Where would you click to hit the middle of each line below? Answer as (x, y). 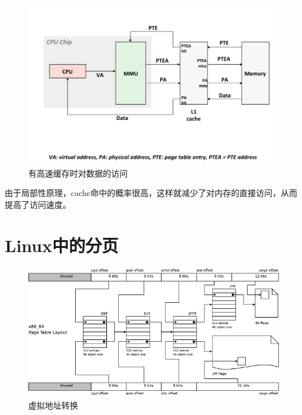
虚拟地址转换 (53, 405)
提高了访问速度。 (38, 204)
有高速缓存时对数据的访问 (78, 173)
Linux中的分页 (62, 245)
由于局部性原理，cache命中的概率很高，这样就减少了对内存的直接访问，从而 (151, 193)
